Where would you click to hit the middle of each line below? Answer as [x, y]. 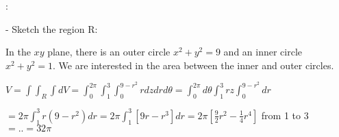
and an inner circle [263, 52]
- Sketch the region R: [52, 28]
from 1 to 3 [285, 115]
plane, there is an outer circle [109, 52]
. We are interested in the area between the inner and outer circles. [193, 65]
